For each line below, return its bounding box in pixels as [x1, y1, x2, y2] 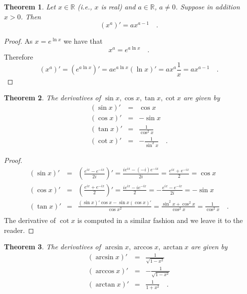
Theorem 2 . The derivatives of [4, 92, 101, 103]
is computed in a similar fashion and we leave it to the [77, 215, 243, 225]
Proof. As [4, 36, 33, 46]
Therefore [4, 51, 33, 62]
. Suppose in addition [176, 1, 240, 11]
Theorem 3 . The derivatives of [4, 241, 101, 252]
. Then [20, 11, 41, 21]
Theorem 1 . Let [4, 1, 56, 11]
